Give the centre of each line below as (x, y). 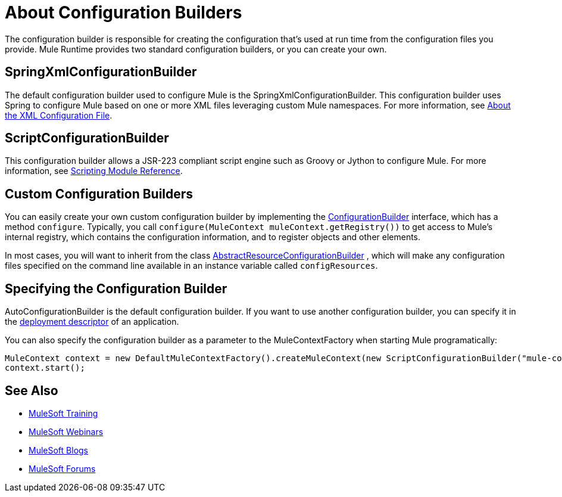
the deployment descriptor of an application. (92, 322)
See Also (32, 390)
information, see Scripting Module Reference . (94, 171)
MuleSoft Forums (62, 468)
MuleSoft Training (63, 413)
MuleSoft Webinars (66, 431)
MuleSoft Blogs (58, 450)
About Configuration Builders (124, 13)
